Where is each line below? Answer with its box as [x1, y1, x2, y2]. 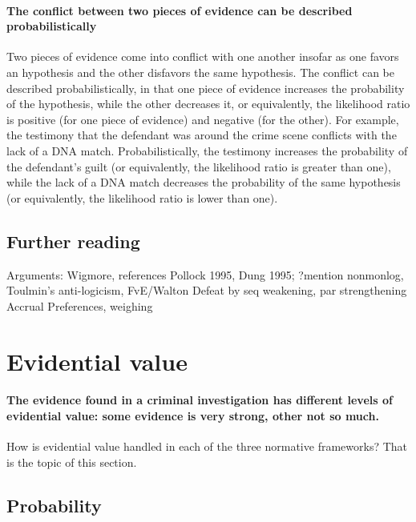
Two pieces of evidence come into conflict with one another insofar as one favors [6, 48, 399, 65]
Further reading [6, 228, 140, 253]
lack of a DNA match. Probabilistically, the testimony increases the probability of [6, 142, 408, 159]
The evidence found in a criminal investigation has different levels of [6, 391, 393, 408]
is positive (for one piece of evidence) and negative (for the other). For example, [6, 110, 399, 127]
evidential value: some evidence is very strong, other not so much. [6, 407, 379, 424]
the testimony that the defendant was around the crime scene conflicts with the [6, 126, 397, 143]
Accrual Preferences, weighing [6, 297, 153, 314]
